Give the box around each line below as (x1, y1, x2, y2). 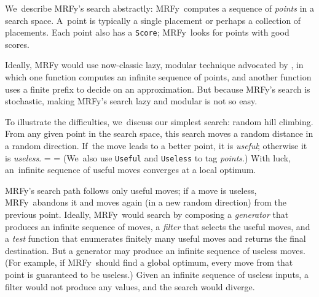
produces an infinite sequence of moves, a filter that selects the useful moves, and (5, 220, 310, 233)
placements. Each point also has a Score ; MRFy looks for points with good (5, 26, 289, 39)
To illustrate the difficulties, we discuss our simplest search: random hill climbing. (5, 115, 313, 128)
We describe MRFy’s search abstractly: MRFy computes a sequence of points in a (5, 2, 314, 14)
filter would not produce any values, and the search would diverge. (5, 280, 255, 293)
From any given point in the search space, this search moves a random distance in (5, 127, 313, 140)
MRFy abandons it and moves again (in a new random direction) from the (5, 196, 287, 209)
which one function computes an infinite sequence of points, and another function (5, 71, 312, 83)
